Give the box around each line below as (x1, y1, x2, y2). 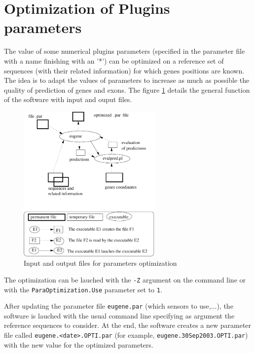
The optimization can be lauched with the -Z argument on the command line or (4, 274, 246, 284)
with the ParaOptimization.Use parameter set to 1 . (4, 284, 162, 294)
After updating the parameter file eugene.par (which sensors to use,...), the (4, 301, 233, 311)
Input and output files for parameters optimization (24, 258, 177, 268)
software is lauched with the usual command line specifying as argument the (4, 310, 235, 320)
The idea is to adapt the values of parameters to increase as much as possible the (4, 75, 250, 85)
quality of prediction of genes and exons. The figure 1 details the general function (4, 84, 250, 95)
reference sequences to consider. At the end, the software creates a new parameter (4, 320, 252, 330)
